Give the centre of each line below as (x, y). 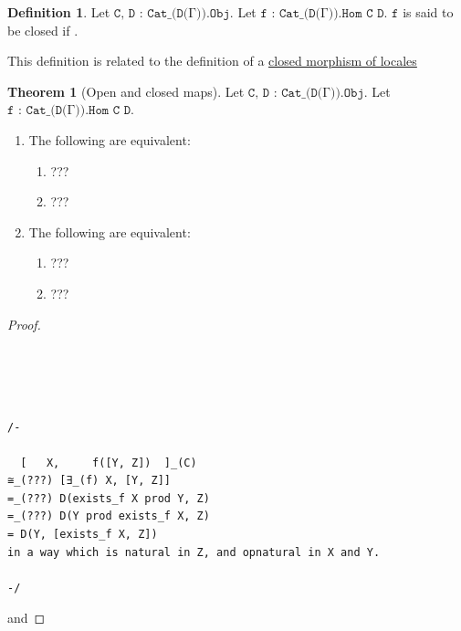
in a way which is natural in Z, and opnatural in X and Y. (194, 552)
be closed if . (43, 30)
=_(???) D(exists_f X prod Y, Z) (109, 498)
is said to (428, 12)
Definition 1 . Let (59, 12)
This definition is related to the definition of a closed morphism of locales (212, 61)
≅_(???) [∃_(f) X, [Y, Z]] (89, 481)
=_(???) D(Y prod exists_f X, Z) (109, 516)
